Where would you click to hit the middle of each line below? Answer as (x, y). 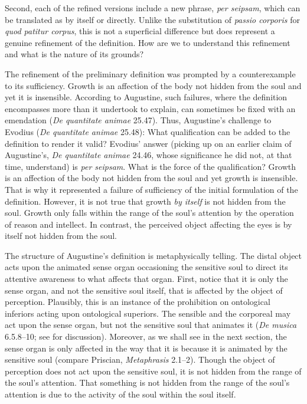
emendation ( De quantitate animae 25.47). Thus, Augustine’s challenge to (138, 120)
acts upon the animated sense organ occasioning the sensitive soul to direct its (146, 267)
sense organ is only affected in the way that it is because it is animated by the (146, 348)
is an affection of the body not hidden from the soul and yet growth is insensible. (151, 178)
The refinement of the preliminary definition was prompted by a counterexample (150, 73)
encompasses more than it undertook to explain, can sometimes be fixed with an (150, 108)
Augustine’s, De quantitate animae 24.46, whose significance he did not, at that (148, 155)
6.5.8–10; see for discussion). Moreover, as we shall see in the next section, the (146, 336)
